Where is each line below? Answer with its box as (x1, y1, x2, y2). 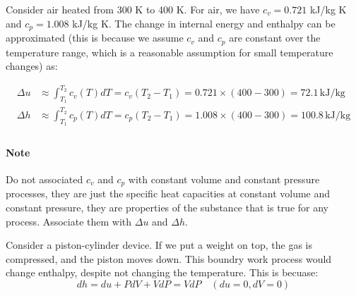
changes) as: (6, 58, 58, 73)
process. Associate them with (6, 214, 132, 228)
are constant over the (229, 30, 321, 45)
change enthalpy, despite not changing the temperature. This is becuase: (6, 265, 319, 280)
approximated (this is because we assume (6, 30, 184, 45)
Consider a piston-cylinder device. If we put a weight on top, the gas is (6, 238, 312, 252)
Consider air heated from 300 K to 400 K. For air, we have (6, 2, 260, 16)
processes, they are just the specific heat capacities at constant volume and (6, 186, 331, 201)
